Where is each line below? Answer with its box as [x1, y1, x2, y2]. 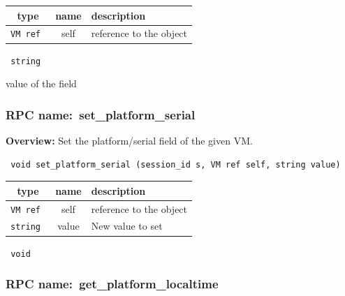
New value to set [91, 219, 163, 233]
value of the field [6, 76, 77, 91]
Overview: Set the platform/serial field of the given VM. [6, 133, 253, 147]
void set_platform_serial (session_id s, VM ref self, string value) [10, 159, 341, 170]
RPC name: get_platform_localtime [6, 275, 219, 293]
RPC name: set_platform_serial [6, 105, 196, 123]
